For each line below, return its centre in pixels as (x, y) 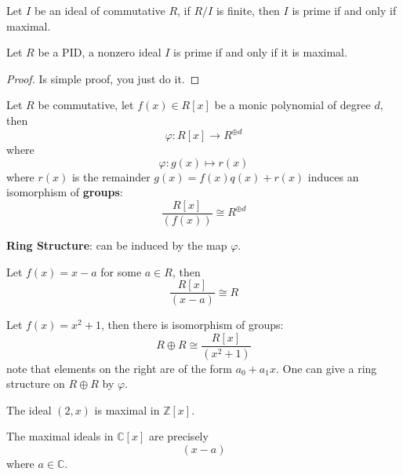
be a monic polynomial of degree (292, 105)
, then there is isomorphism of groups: (192, 325)
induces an (333, 176)
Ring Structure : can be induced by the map (117, 245)
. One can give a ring (326, 368)
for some (121, 271)
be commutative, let (86, 105)
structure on (36, 384)
